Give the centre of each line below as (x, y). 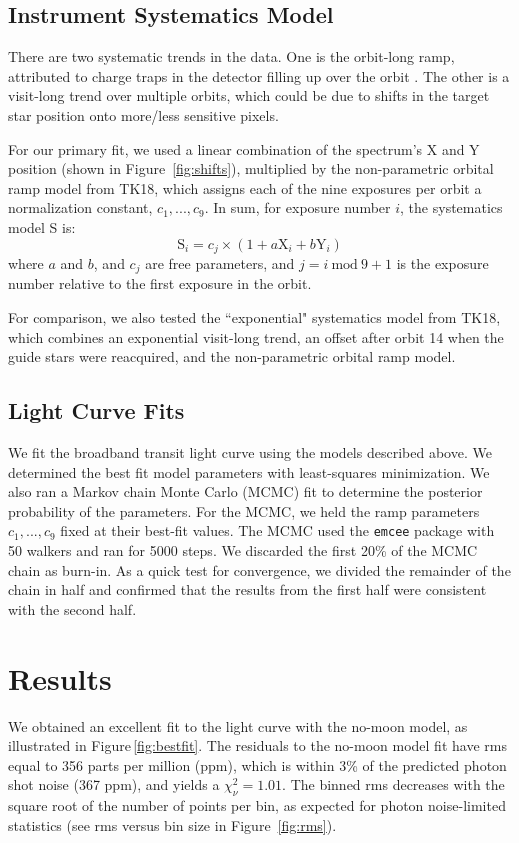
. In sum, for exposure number (297, 207)
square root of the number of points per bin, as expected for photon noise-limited (257, 805)
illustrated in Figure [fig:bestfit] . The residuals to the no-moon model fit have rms (257, 745)
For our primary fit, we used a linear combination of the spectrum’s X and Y (244, 148)
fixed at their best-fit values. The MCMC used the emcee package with (277, 530)
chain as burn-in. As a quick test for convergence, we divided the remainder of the (259, 569)
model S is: (42, 226)
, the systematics (451, 207)
